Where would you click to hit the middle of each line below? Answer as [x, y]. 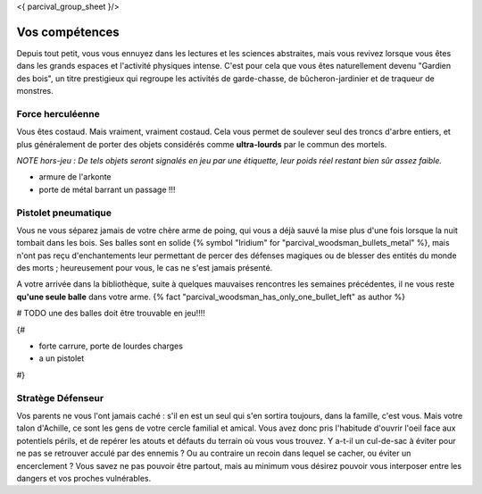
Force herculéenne [58, 113]
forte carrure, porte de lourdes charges [111, 346]
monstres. [35, 91]
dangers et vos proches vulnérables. [84, 478]
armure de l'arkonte [75, 177]
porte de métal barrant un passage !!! [107, 189]
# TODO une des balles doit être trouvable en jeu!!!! [111, 314]
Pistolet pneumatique [64, 213]
